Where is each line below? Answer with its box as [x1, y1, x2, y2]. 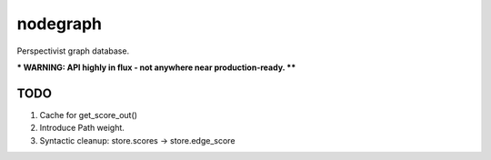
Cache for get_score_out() [39, 109, 138, 120]
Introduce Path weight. [39, 123, 125, 134]
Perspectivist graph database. [16, 45, 130, 56]
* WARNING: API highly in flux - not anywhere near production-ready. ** [16, 62, 296, 73]
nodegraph [16, 14, 102, 34]
